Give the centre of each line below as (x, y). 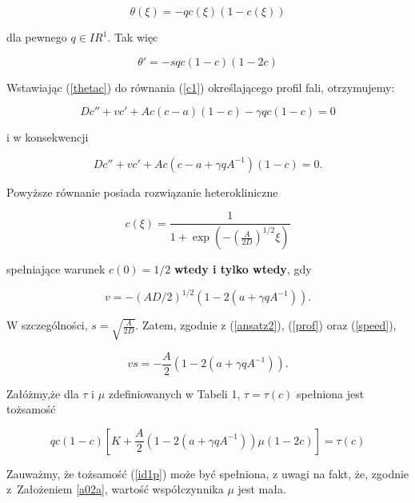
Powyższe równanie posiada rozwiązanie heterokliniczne (142, 192)
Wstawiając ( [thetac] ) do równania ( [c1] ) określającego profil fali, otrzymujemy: (201, 87)
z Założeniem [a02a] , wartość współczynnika (115, 489)
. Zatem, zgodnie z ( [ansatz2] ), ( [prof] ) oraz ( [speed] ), (266, 325)
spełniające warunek (56, 269)
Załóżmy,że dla (43, 393)
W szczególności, (47, 325)
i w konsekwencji (48, 137)
